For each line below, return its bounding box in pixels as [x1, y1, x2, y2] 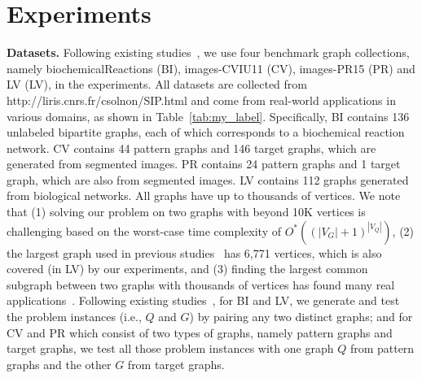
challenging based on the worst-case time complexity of [7, 222, 282, 239]
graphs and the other [7, 355, 112, 372]
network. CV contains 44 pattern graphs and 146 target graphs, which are [7, 139, 376, 156]
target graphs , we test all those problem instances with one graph [7, 340, 334, 357]
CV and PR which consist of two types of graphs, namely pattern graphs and [7, 324, 393, 341]
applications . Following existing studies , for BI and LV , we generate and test [7, 292, 400, 309]
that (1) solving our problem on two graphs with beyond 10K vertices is [7, 203, 366, 220]
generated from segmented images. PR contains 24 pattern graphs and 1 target [7, 155, 401, 172]
